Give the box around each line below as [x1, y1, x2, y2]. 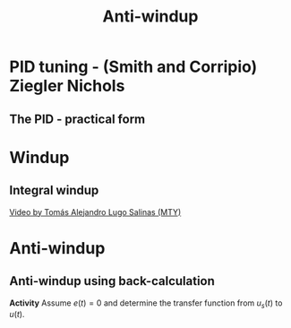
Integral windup [9, 183, 99, 198]
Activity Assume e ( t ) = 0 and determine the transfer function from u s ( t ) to [9, 298, 283, 310]
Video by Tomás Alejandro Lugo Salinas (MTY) [9, 206, 182, 217]
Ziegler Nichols [9, 76, 125, 96]
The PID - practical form [9, 111, 146, 126]
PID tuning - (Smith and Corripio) [9, 56, 258, 77]
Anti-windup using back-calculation [9, 273, 215, 289]
